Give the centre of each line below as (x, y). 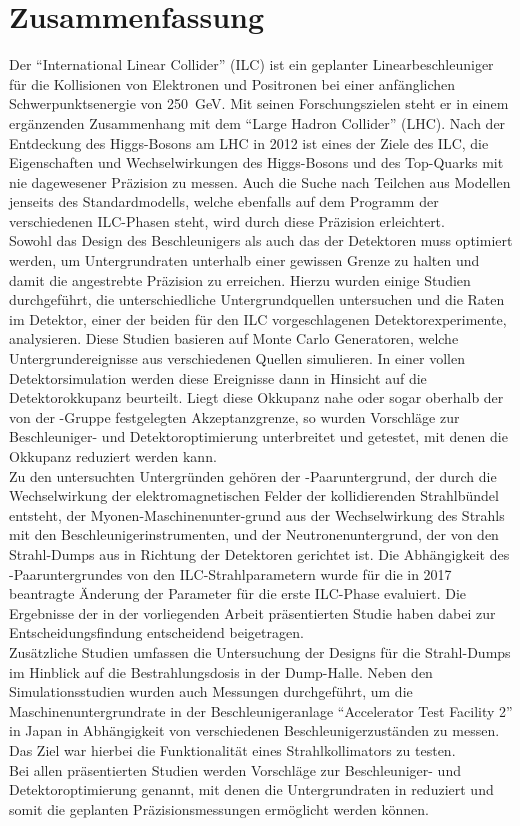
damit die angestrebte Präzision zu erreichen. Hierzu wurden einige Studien (240, 279)
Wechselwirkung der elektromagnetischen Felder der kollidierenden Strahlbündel (254, 495)
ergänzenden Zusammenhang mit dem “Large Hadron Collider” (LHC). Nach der (257, 122)
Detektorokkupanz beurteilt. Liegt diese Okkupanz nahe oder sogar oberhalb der (256, 397)
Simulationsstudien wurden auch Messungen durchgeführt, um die (211, 691)
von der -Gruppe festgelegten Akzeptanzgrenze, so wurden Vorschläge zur (234, 416)
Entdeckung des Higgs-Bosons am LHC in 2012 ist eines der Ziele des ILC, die (249, 142)
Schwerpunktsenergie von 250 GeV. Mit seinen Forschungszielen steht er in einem (259, 103)
